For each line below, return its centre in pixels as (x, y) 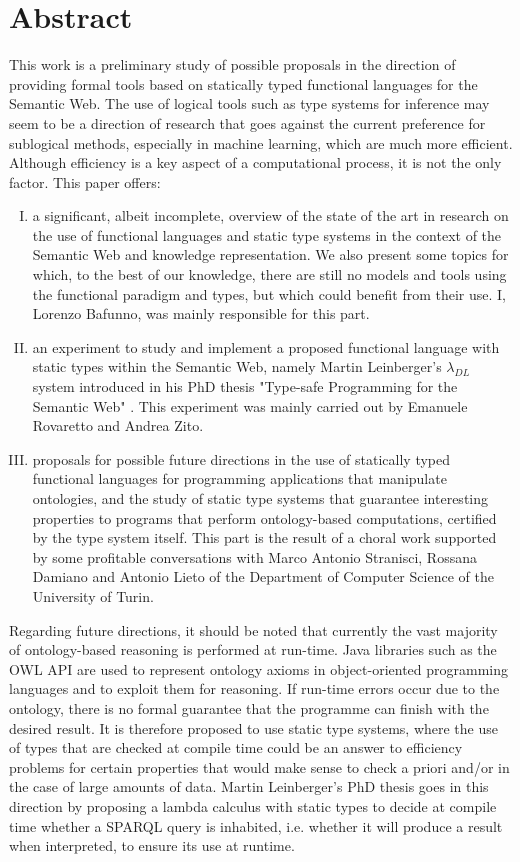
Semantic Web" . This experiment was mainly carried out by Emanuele (250, 405)
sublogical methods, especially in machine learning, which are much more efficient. (261, 142)
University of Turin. (93, 595)
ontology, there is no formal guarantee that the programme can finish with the (249, 707)
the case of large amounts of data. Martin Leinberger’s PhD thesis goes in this (249, 786)
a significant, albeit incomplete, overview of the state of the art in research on (270, 215)
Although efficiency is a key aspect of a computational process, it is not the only (255, 162)
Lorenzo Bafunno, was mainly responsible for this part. (201, 313)
